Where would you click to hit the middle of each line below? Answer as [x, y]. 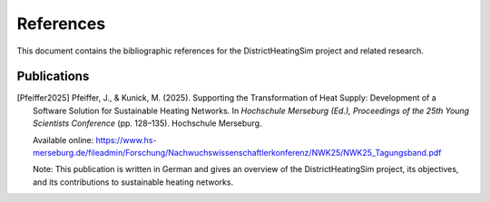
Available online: [64, 139]
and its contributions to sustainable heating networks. [133, 182]
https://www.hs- [126, 139]
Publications [53, 77]
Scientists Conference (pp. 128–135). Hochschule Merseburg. [147, 123]
